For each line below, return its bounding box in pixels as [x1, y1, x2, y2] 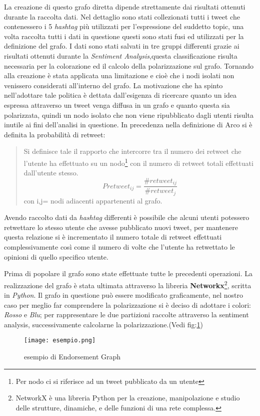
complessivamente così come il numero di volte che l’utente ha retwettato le [4, 242, 235, 252]
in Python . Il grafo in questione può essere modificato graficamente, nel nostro [4, 290, 243, 300]
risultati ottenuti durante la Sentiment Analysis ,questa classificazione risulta [4, 50, 237, 61]
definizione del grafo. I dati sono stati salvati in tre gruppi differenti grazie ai [4, 41, 239, 51]
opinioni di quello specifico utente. [4, 251, 108, 262]
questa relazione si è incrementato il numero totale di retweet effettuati [4, 232, 222, 242]
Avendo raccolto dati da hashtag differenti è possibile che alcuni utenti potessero [4, 212, 249, 223]
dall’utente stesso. [23, 167, 78, 178]
